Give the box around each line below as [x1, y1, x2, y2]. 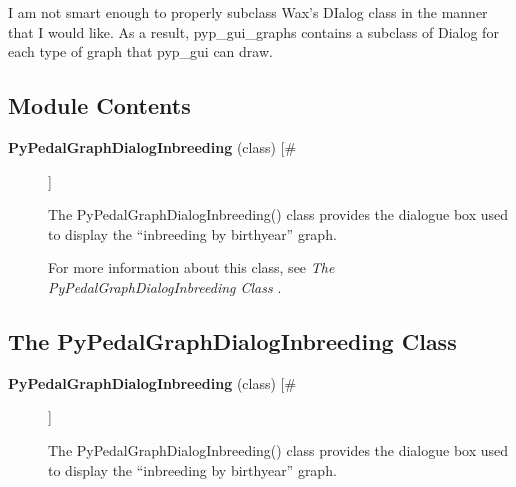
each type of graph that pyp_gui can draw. [8, 41, 273, 62]
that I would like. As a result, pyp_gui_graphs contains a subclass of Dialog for [8, 21, 499, 42]
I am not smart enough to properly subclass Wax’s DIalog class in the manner [8, 2, 488, 22]
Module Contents [8, 90, 191, 121]
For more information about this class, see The [48, 257, 335, 278]
